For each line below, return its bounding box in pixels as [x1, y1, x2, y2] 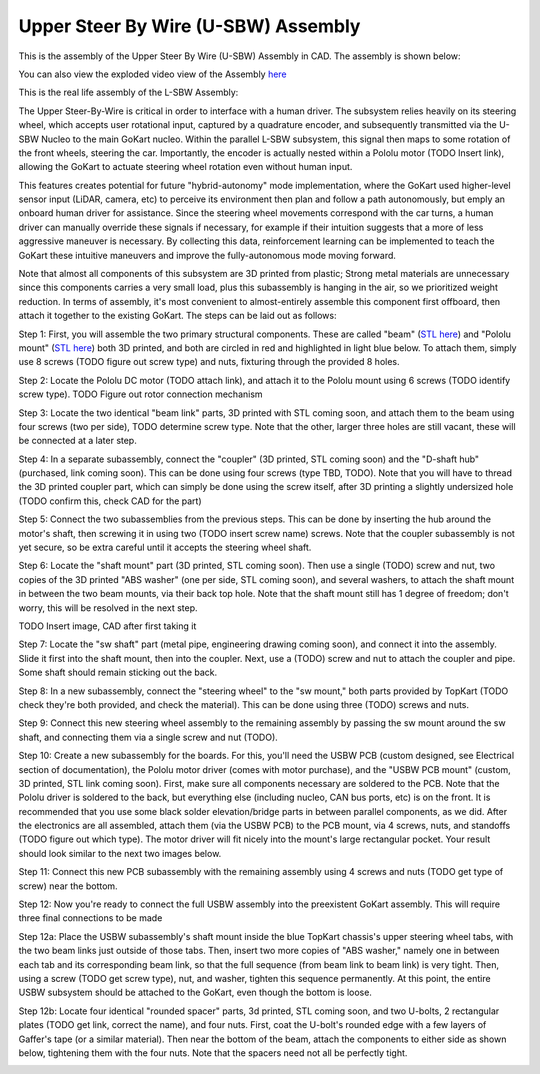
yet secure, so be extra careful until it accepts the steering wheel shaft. [18, 541, 312, 554]
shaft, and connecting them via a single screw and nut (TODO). [18, 731, 279, 743]
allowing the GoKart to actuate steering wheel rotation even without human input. [18, 161, 353, 173]
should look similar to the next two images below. [18, 847, 222, 859]
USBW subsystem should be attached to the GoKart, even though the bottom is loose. [18, 986, 372, 999]
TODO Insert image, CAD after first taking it [18, 620, 197, 632]
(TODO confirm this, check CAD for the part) [18, 495, 202, 507]
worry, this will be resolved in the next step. [18, 601, 199, 614]
